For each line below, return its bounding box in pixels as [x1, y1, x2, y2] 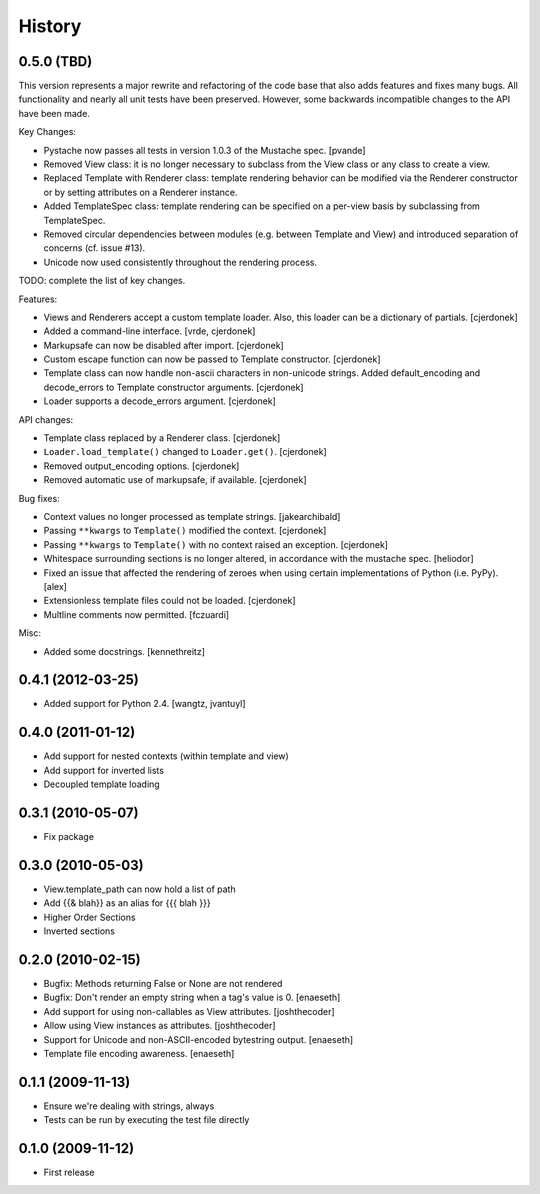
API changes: [18, 413, 74, 425]
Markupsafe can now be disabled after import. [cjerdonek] [43, 339, 284, 351]
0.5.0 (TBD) [18, 53, 93, 70]
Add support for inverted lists [43, 764, 165, 776]
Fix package [43, 831, 95, 843]
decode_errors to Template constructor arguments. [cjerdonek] [43, 381, 304, 393]
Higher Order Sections [43, 911, 136, 923]
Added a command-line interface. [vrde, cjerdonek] [43, 325, 256, 337]
